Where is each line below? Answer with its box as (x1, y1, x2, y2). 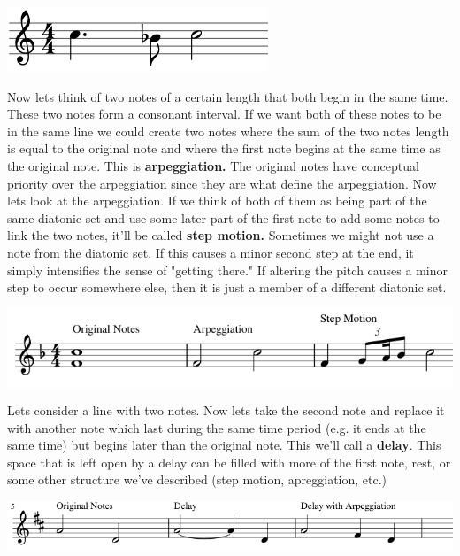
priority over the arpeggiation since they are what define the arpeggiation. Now (7, 174, 437, 192)
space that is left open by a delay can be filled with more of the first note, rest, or (7, 452, 451, 471)
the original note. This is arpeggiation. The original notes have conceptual (7, 156, 419, 174)
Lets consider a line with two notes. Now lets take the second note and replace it (7, 400, 445, 419)
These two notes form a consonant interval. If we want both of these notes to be (7, 104, 441, 123)
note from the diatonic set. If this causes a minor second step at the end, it (7, 243, 414, 261)
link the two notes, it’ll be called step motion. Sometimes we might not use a (7, 226, 434, 244)
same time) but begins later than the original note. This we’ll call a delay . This (7, 436, 441, 454)
